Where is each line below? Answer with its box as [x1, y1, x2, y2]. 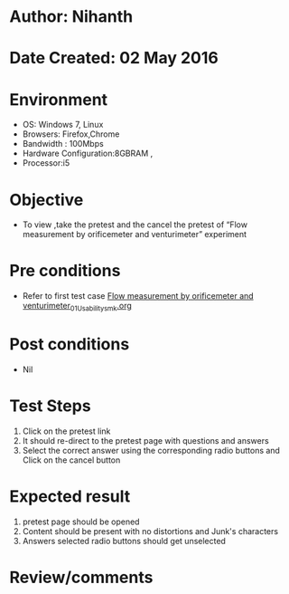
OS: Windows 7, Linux [22, 120, 104, 130]
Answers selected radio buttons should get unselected [22, 535, 226, 546]
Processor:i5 [22, 158, 70, 168]
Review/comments [9, 567, 154, 588]
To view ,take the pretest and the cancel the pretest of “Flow [22, 219, 248, 230]
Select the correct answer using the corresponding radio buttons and [22, 445, 280, 455]
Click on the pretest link [22, 426, 111, 436]
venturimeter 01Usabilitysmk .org [22, 301, 133, 313]
